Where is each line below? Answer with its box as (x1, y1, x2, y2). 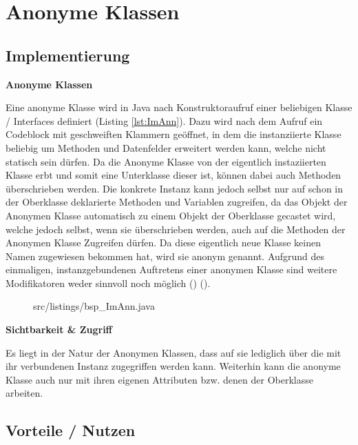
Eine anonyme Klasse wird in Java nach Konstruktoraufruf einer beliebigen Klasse (6, 100, 352, 115)
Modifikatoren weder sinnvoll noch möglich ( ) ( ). (6, 275, 211, 290)
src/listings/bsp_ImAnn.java (33, 299, 155, 313)
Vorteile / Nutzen (6, 419, 136, 441)
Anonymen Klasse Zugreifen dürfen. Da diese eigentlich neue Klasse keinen (6, 235, 321, 250)
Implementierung (6, 44, 130, 66)
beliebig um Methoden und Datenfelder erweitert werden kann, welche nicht (6, 140, 326, 155)
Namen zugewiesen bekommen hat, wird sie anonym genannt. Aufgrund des (6, 248, 325, 263)
